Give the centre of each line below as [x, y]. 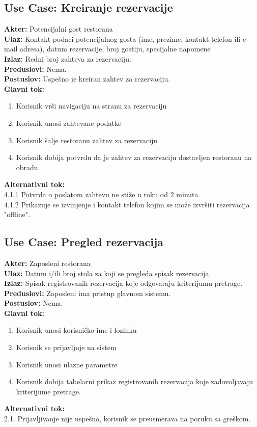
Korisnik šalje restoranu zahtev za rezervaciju [87, 140]
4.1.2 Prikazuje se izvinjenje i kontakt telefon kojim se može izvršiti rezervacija [127, 204]
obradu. [28, 167]
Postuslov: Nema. [34, 303]
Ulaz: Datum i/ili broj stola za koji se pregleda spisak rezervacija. [108, 273]
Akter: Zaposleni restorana [47, 263]
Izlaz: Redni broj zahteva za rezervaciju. [68, 58]
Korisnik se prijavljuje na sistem [66, 347]
